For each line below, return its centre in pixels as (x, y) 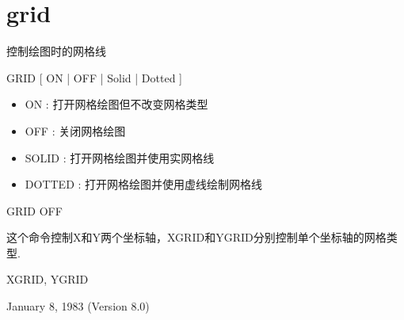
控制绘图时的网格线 (56, 51)
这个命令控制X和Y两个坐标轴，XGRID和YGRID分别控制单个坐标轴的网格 (196, 237)
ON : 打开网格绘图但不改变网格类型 (116, 104)
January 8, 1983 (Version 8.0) (78, 306)
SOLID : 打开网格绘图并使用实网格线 (120, 157)
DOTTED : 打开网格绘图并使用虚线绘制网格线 (144, 184)
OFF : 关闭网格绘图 (75, 130)
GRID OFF (34, 210)
